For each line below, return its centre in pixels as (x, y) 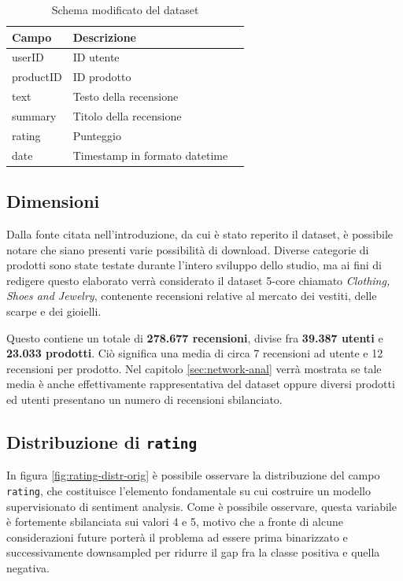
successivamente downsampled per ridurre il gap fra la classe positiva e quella (193, 552)
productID (37, 77)
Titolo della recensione (127, 115)
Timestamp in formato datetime (150, 155)
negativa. (28, 567)
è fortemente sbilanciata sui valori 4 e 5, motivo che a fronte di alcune (175, 522)
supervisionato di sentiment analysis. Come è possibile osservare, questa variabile (201, 506)
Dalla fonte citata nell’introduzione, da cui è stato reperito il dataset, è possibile (200, 233)
